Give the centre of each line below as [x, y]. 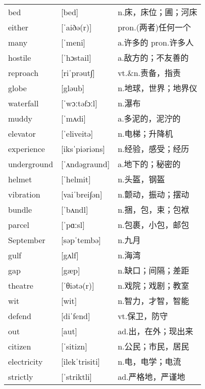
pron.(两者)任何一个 [155, 27]
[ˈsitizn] [74, 346]
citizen [20, 346]
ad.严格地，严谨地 [151, 377]
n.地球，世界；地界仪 [158, 88]
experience [27, 148]
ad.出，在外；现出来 [156, 331]
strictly [21, 376]
